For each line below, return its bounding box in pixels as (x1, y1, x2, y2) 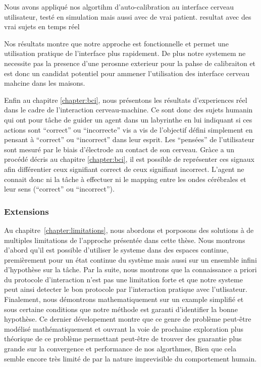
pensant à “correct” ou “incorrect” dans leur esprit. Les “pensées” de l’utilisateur (4, 134, 255, 145)
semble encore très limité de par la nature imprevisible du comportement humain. (4, 353, 257, 363)
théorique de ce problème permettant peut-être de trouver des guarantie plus (4, 333, 242, 344)
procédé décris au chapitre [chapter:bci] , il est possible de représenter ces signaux (4, 154, 254, 164)
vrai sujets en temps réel (4, 21, 80, 32)
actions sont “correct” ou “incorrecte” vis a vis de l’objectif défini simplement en (4, 124, 253, 135)
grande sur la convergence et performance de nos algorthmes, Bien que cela (4, 343, 236, 354)
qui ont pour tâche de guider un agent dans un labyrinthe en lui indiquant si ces (4, 114, 252, 125)
